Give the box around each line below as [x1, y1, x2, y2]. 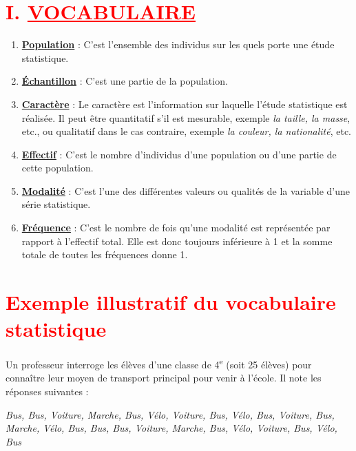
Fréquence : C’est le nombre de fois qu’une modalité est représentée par [21, 220, 331, 235]
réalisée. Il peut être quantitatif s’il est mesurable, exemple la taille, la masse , [21, 110, 350, 125]
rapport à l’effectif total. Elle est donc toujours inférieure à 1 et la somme [21, 233, 333, 248]
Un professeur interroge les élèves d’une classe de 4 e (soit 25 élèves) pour [6, 355, 312, 371]
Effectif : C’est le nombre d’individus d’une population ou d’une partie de [21, 147, 337, 161]
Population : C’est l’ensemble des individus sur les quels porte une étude [21, 37, 335, 52]
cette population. [21, 160, 94, 175]
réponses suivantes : [6, 384, 89, 398]
